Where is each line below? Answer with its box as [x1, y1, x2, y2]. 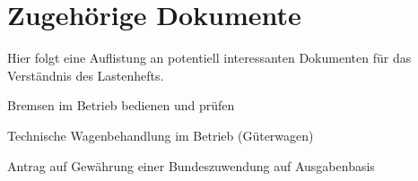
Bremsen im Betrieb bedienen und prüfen [7, 96, 235, 115]
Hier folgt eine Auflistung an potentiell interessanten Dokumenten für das [7, 48, 412, 67]
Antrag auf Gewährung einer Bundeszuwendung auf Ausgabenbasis [7, 156, 375, 175]
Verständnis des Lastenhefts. [7, 65, 164, 84]
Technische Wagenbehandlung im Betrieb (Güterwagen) [7, 125, 314, 144]
